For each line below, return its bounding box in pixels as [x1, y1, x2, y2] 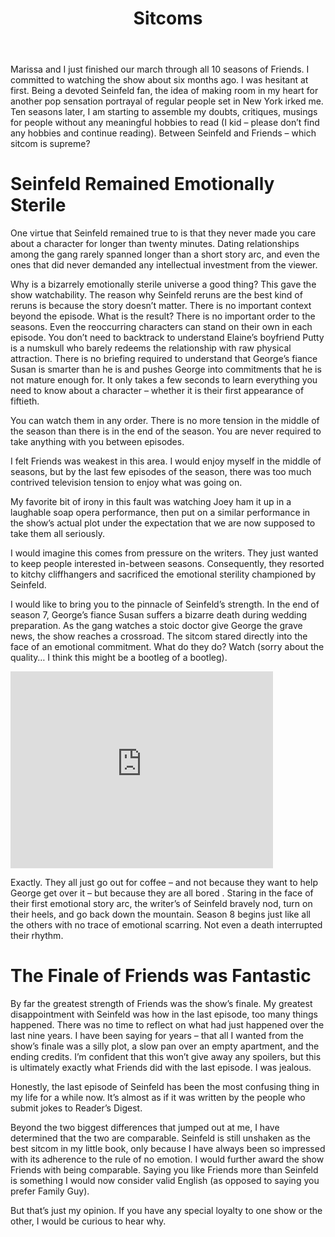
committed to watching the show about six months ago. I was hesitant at [10, 74, 309, 86]
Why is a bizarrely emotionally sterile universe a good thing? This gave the [10, 278, 317, 291]
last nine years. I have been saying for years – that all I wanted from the [10, 1030, 304, 1042]
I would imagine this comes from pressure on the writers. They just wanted [10, 547, 319, 559]
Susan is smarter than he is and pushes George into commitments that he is [10, 363, 322, 376]
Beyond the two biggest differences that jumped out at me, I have [10, 1122, 280, 1134]
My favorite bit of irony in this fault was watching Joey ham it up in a [10, 496, 292, 508]
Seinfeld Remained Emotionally [10, 173, 275, 196]
